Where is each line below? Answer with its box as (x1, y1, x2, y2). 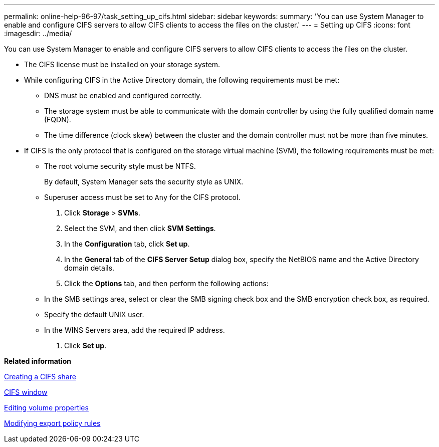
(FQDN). (44, 115, 71, 124)
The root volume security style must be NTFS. (44, 162, 196, 170)
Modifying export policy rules (4, 419, 101, 427)
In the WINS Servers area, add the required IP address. (44, 326, 225, 334)
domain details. (64, 264, 115, 272)
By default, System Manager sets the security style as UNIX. (44, 177, 244, 186)
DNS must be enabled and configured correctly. (44, 91, 202, 100)
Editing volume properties (4, 403, 89, 412)
